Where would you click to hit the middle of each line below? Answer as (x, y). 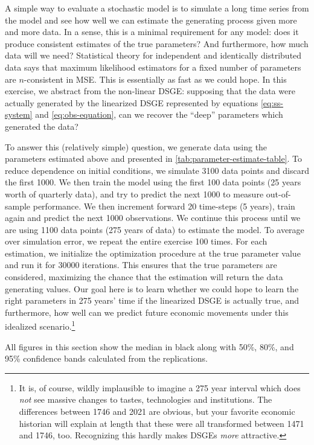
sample (18, 206)
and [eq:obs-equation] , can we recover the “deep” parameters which (159, 114)
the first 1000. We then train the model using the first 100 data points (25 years (153, 182)
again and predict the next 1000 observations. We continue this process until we (153, 218)
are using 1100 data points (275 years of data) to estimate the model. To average (155, 229)
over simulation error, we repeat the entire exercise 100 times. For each (136, 241)
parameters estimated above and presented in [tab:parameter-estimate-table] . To (154, 158)
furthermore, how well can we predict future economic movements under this (147, 312)
